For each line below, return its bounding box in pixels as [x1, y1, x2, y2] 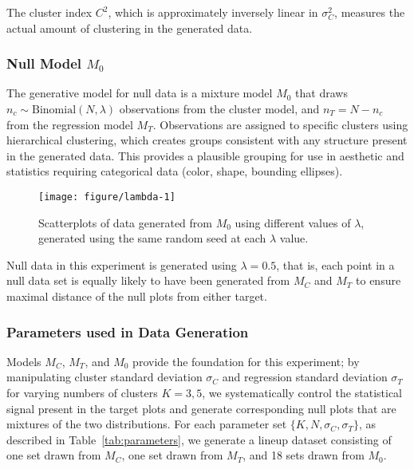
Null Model [6, 53, 81, 73]
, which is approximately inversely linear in [108, 4, 318, 20]
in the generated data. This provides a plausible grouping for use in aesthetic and [6, 147, 404, 164]
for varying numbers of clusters [6, 384, 158, 400]
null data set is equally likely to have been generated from [6, 272, 290, 289]
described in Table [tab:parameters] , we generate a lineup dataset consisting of [6, 431, 392, 447]
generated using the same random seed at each [38, 230, 266, 246]
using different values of [235, 214, 351, 231]
